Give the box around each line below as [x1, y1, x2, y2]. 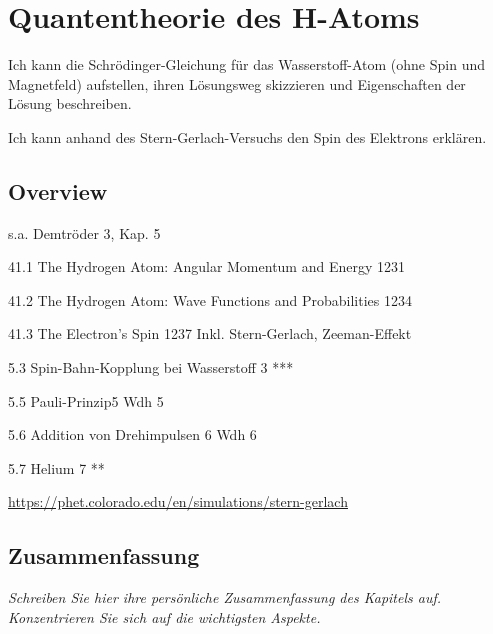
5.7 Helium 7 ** [8, 457, 105, 478]
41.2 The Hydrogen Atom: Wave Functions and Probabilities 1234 [8, 289, 412, 310]
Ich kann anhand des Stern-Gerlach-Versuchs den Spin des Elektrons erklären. [8, 126, 487, 147]
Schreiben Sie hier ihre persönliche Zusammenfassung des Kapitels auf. [8, 587, 442, 608]
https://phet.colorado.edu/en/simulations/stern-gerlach [8, 491, 348, 512]
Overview [8, 175, 108, 206]
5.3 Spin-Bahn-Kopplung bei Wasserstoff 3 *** [8, 357, 294, 378]
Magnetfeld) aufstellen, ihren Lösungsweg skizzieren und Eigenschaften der [8, 73, 466, 94]
